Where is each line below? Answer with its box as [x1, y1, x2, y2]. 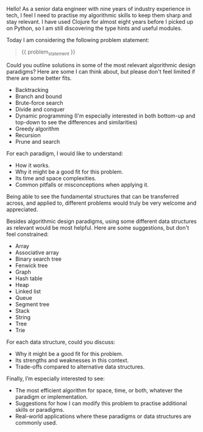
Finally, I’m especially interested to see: [6, 375, 105, 382]
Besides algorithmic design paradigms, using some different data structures [6, 218, 197, 225]
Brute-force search [15, 99, 63, 106]
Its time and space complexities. [15, 174, 96, 182]
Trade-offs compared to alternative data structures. [15, 363, 145, 370]
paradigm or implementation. [15, 393, 88, 400]
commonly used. [15, 419, 58, 426]
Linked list [15, 288, 41, 295]
